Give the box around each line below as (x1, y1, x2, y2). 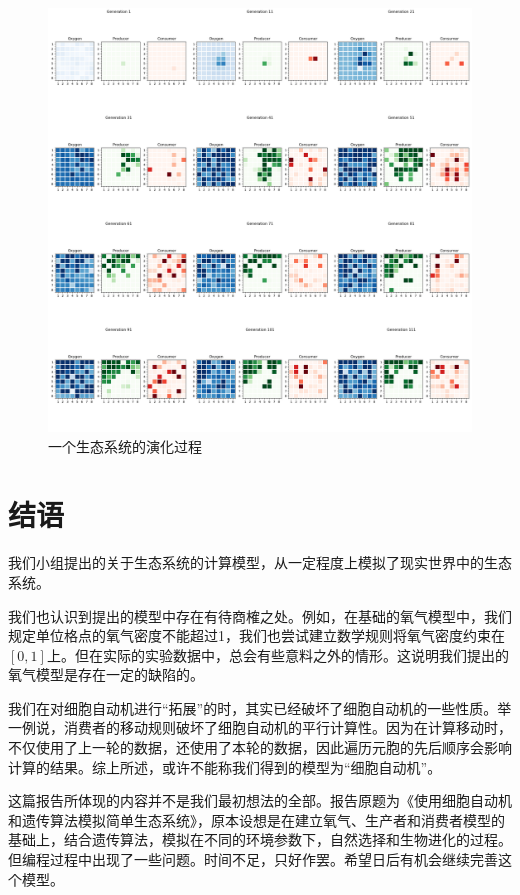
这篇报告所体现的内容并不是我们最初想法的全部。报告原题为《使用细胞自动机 (8, 790, 512, 811)
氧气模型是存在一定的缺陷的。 (8, 664, 204, 685)
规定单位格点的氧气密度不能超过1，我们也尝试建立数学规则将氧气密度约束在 (8, 625, 505, 646)
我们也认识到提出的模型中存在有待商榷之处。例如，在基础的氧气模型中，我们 (8, 605, 512, 626)
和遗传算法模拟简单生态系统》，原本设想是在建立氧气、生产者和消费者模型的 (8, 809, 505, 830)
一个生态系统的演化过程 (48, 435, 202, 456)
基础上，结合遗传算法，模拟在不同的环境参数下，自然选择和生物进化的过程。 (8, 829, 512, 850)
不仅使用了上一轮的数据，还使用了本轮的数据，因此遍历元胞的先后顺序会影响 (8, 737, 512, 758)
